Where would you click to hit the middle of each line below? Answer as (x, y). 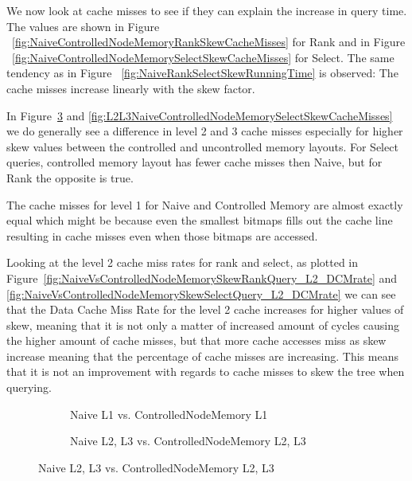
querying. (29, 387)
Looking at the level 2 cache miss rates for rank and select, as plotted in (183, 262)
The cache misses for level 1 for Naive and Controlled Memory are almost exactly (205, 204)
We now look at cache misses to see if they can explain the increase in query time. (207, 10)
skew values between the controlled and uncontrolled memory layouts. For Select (202, 146)
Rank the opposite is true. (70, 177)
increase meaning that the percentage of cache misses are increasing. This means (202, 356)
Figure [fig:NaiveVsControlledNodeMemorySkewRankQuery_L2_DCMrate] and (202, 278)
